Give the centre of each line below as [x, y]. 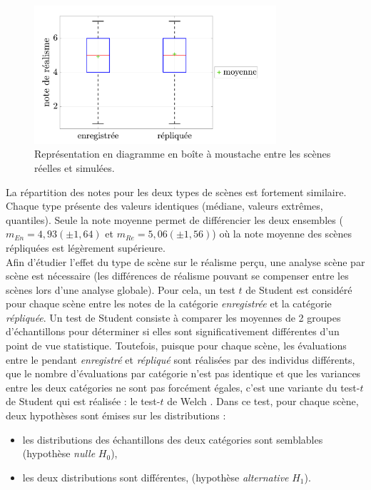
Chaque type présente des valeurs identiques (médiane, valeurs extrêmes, [164, 206]
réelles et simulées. [75, 167]
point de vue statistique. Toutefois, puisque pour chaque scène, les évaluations [176, 346]
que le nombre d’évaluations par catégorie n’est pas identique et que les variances [183, 373]
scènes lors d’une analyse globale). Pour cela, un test [121, 289]
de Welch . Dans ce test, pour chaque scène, [263, 401]
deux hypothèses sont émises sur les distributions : [116, 415]
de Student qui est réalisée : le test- [83, 401]
